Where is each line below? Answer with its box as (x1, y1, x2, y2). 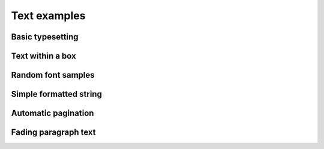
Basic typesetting (11, 32, 79, 42)
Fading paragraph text (11, 127, 96, 138)
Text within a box (11, 51, 76, 61)
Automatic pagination (11, 108, 94, 118)
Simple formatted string (11, 89, 102, 99)
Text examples (11, 9, 86, 22)
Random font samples (11, 70, 95, 80)
